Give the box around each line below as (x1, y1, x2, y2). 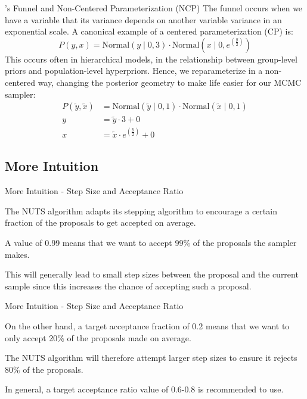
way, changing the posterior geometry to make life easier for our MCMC (38, 76, 302, 88)
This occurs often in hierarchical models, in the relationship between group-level (5, 52, 297, 65)
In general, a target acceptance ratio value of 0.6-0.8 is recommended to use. (5, 383, 284, 395)
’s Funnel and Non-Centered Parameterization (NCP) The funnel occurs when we (5, 2, 303, 14)
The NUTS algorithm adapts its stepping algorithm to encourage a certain (5, 204, 277, 217)
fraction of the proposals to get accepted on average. (5, 216, 196, 229)
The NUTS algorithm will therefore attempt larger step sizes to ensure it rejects (5, 351, 297, 364)
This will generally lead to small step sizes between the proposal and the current (5, 268, 299, 280)
